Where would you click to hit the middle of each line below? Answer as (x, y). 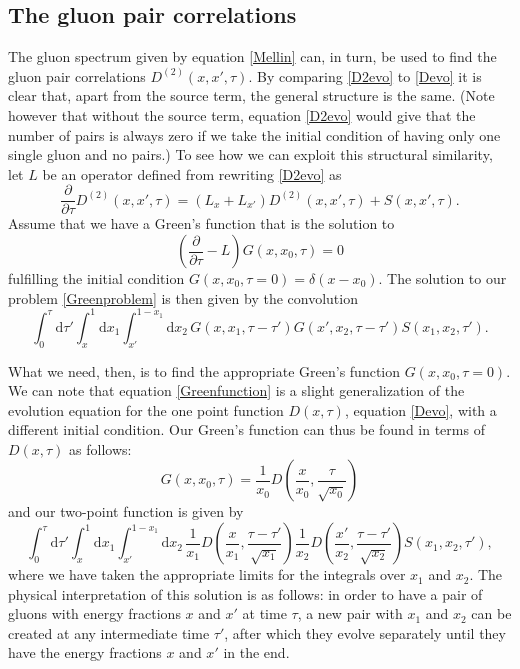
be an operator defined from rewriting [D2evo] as (192, 173)
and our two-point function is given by (126, 511)
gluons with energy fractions (94, 613)
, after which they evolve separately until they (365, 632)
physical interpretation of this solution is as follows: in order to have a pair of (245, 593)
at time (264, 613)
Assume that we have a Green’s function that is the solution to (201, 223)
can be (491, 613)
